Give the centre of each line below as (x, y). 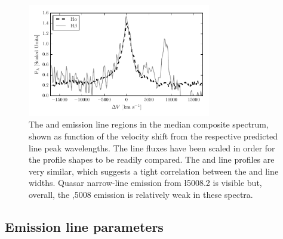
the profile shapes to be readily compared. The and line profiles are (152, 159)
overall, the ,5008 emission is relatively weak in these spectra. (141, 194)
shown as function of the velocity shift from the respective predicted (153, 136)
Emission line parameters (84, 226)
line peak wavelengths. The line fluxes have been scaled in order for (152, 148)
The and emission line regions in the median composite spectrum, (149, 124)
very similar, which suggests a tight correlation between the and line (154, 171)
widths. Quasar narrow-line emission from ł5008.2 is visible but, (145, 183)
